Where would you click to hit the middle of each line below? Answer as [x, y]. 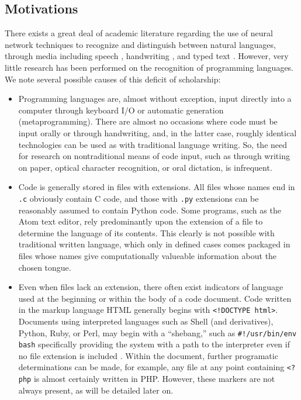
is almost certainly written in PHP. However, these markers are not [154, 379]
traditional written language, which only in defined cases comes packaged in [154, 244]
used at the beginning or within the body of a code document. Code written [155, 298]
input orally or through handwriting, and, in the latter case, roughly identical [158, 132]
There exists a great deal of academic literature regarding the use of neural [139, 33]
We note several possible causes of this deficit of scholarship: [113, 79]
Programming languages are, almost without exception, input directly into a [155, 99]
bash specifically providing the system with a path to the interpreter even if [154, 344]
